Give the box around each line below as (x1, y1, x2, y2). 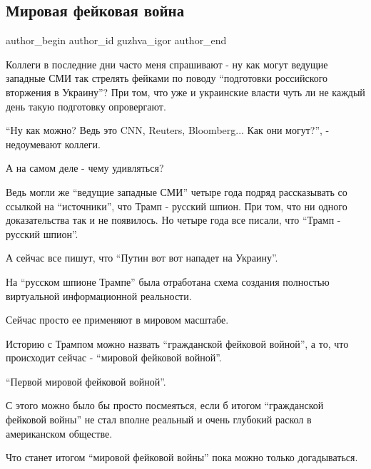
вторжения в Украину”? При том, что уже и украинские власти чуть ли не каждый (6, 84, 365, 99)
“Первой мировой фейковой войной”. (6, 373, 166, 388)
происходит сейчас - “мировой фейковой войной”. (6, 350, 222, 365)
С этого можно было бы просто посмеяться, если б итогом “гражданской (6, 398, 324, 413)
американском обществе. (6, 426, 113, 440)
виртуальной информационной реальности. (6, 288, 192, 303)
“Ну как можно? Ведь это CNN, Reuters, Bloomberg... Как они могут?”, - (6, 123, 330, 138)
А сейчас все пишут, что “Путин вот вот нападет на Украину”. (6, 250, 278, 265)
